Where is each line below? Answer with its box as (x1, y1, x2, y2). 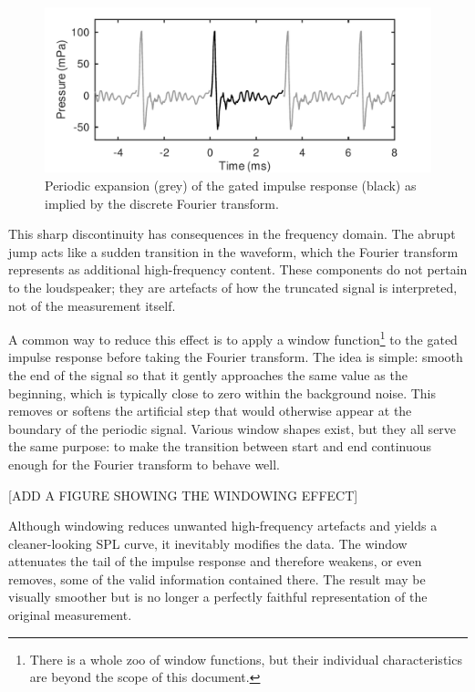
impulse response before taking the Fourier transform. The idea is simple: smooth (8, 347, 463, 367)
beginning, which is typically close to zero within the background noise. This (8, 383, 437, 402)
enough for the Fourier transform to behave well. (8, 454, 280, 473)
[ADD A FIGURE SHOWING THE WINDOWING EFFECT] (8, 485, 358, 504)
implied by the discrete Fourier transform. (45, 193, 279, 212)
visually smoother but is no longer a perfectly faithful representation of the (8, 587, 428, 606)
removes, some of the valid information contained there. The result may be (8, 569, 426, 588)
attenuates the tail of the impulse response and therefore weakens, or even (8, 552, 422, 571)
